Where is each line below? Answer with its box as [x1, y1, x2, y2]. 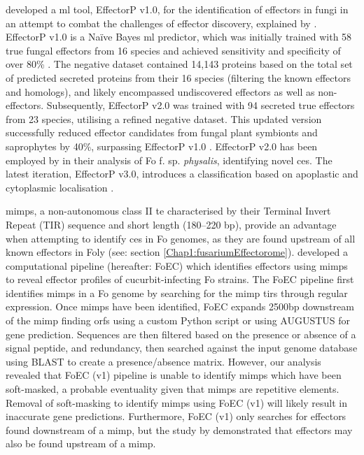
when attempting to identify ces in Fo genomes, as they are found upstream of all [6, 231, 356, 245]
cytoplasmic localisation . [6, 180, 114, 194]
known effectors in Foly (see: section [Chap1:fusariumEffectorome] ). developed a [6, 245, 348, 259]
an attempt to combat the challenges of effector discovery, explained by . [6, 15, 317, 30]
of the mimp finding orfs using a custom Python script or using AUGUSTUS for [6, 313, 351, 328]
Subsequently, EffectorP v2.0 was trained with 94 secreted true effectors [46, 98, 355, 113]
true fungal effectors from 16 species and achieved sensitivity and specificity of [6, 43, 341, 57]
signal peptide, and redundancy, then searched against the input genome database [6, 340, 358, 355]
